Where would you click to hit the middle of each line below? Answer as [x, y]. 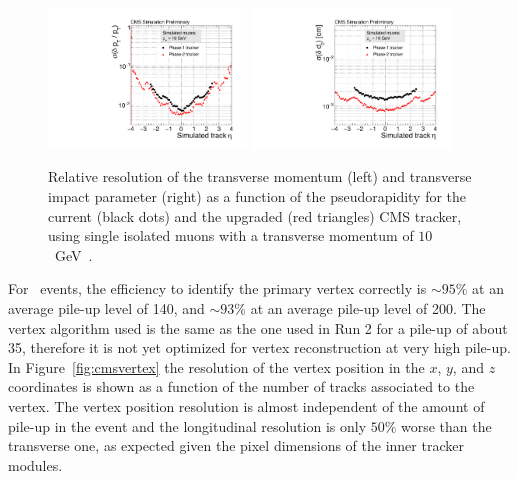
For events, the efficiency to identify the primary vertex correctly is [217, 288]
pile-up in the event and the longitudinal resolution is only [187, 425]
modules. [35, 464]
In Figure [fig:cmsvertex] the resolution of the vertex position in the [216, 366]
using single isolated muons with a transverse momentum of [231, 235]
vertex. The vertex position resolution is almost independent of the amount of [246, 405]
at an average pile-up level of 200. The [368, 307]
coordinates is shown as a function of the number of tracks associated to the [241, 386]
